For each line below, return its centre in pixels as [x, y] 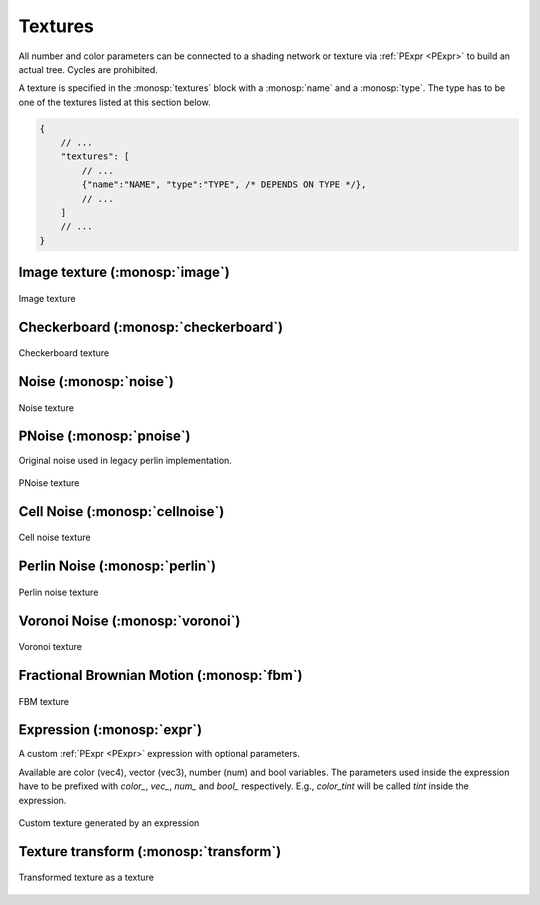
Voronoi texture [50, 647]
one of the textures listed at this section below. [114, 102]
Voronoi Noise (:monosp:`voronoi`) [129, 620]
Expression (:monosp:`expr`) [110, 730]
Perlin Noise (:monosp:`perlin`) [117, 566]
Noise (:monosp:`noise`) [96, 381]
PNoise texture [49, 482]
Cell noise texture [54, 537]
